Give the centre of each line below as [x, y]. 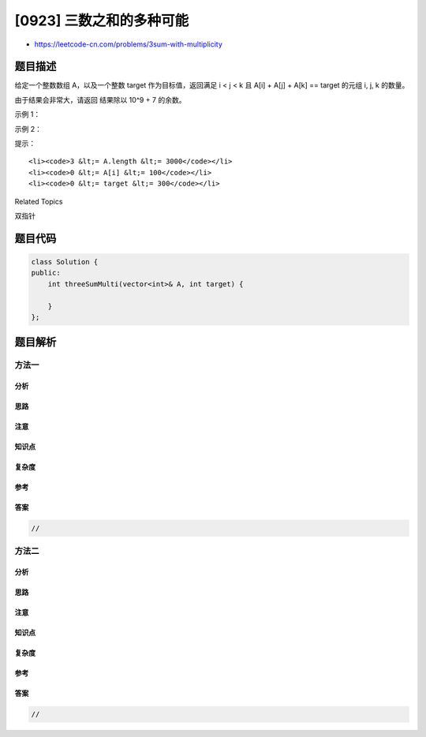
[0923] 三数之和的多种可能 [102, 21]
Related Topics [39, 201]
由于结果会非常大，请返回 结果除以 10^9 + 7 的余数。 [100, 99]
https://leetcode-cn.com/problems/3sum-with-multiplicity [128, 44]
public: [46, 273]
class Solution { [65, 262]
